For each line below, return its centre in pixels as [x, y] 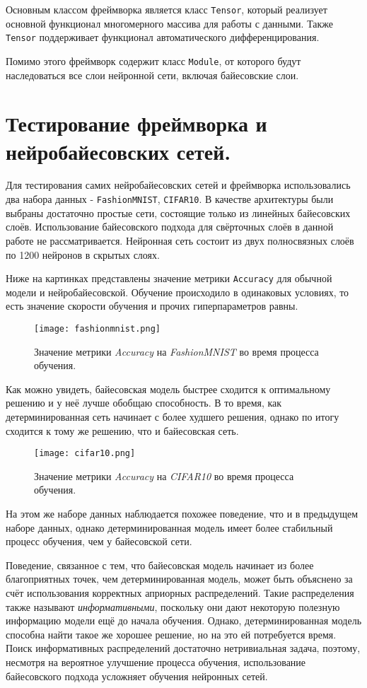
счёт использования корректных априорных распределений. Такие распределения [180, 592]
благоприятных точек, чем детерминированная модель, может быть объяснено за [179, 579]
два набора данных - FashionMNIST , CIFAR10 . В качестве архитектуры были [170, 199]
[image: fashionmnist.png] [97, 328]
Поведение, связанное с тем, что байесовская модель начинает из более [160, 565]
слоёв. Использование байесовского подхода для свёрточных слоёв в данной [170, 227]
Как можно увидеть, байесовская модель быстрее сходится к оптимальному [168, 389]
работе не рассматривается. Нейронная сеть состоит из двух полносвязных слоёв [180, 240]
